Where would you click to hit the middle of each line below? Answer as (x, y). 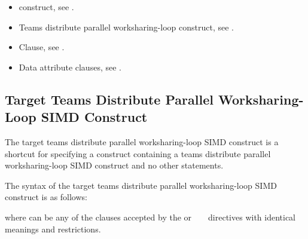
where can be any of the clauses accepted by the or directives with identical (150, 217)
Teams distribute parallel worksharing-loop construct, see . (126, 27)
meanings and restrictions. (53, 229)
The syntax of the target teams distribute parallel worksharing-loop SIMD (141, 185)
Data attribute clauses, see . (70, 67)
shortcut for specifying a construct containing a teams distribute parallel (138, 153)
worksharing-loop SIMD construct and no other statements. (114, 165)
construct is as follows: (46, 197)
